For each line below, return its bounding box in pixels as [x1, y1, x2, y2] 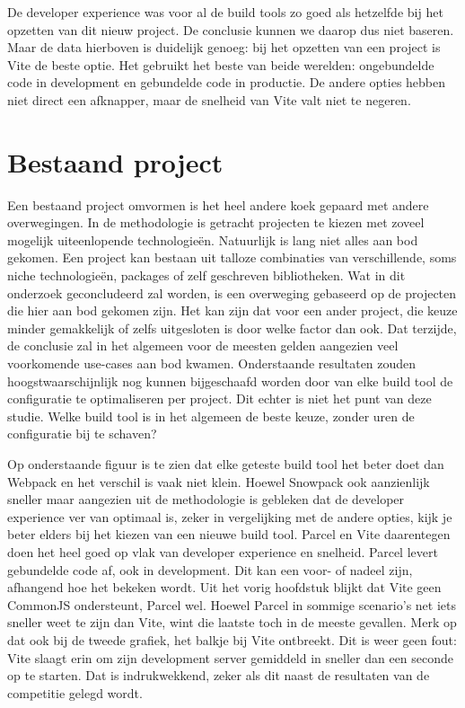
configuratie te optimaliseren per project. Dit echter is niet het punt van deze [7, 389, 432, 408]
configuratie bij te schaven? [7, 424, 157, 443]
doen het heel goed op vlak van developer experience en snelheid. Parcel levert [7, 542, 438, 561]
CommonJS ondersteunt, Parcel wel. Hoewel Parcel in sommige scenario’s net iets [7, 595, 456, 614]
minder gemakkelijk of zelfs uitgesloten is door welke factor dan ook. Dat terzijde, [7, 318, 457, 337]
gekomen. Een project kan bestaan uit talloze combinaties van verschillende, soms [7, 248, 457, 267]
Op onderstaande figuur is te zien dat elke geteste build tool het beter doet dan [7, 455, 444, 473]
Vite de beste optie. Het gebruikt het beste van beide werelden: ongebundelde [7, 55, 434, 74]
